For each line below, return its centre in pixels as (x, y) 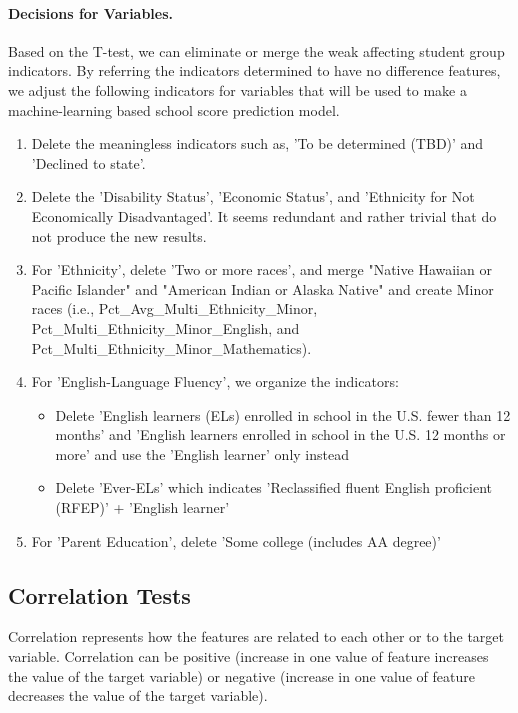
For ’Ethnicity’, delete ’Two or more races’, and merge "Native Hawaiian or (261, 269)
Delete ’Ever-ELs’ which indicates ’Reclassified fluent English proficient (273, 487)
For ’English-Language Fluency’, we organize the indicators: (215, 381)
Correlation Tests (99, 594)
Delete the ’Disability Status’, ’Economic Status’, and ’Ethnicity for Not (253, 196)
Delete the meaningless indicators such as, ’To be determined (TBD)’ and (257, 143)
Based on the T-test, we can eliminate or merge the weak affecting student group (256, 50)
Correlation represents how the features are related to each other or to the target (256, 636)
